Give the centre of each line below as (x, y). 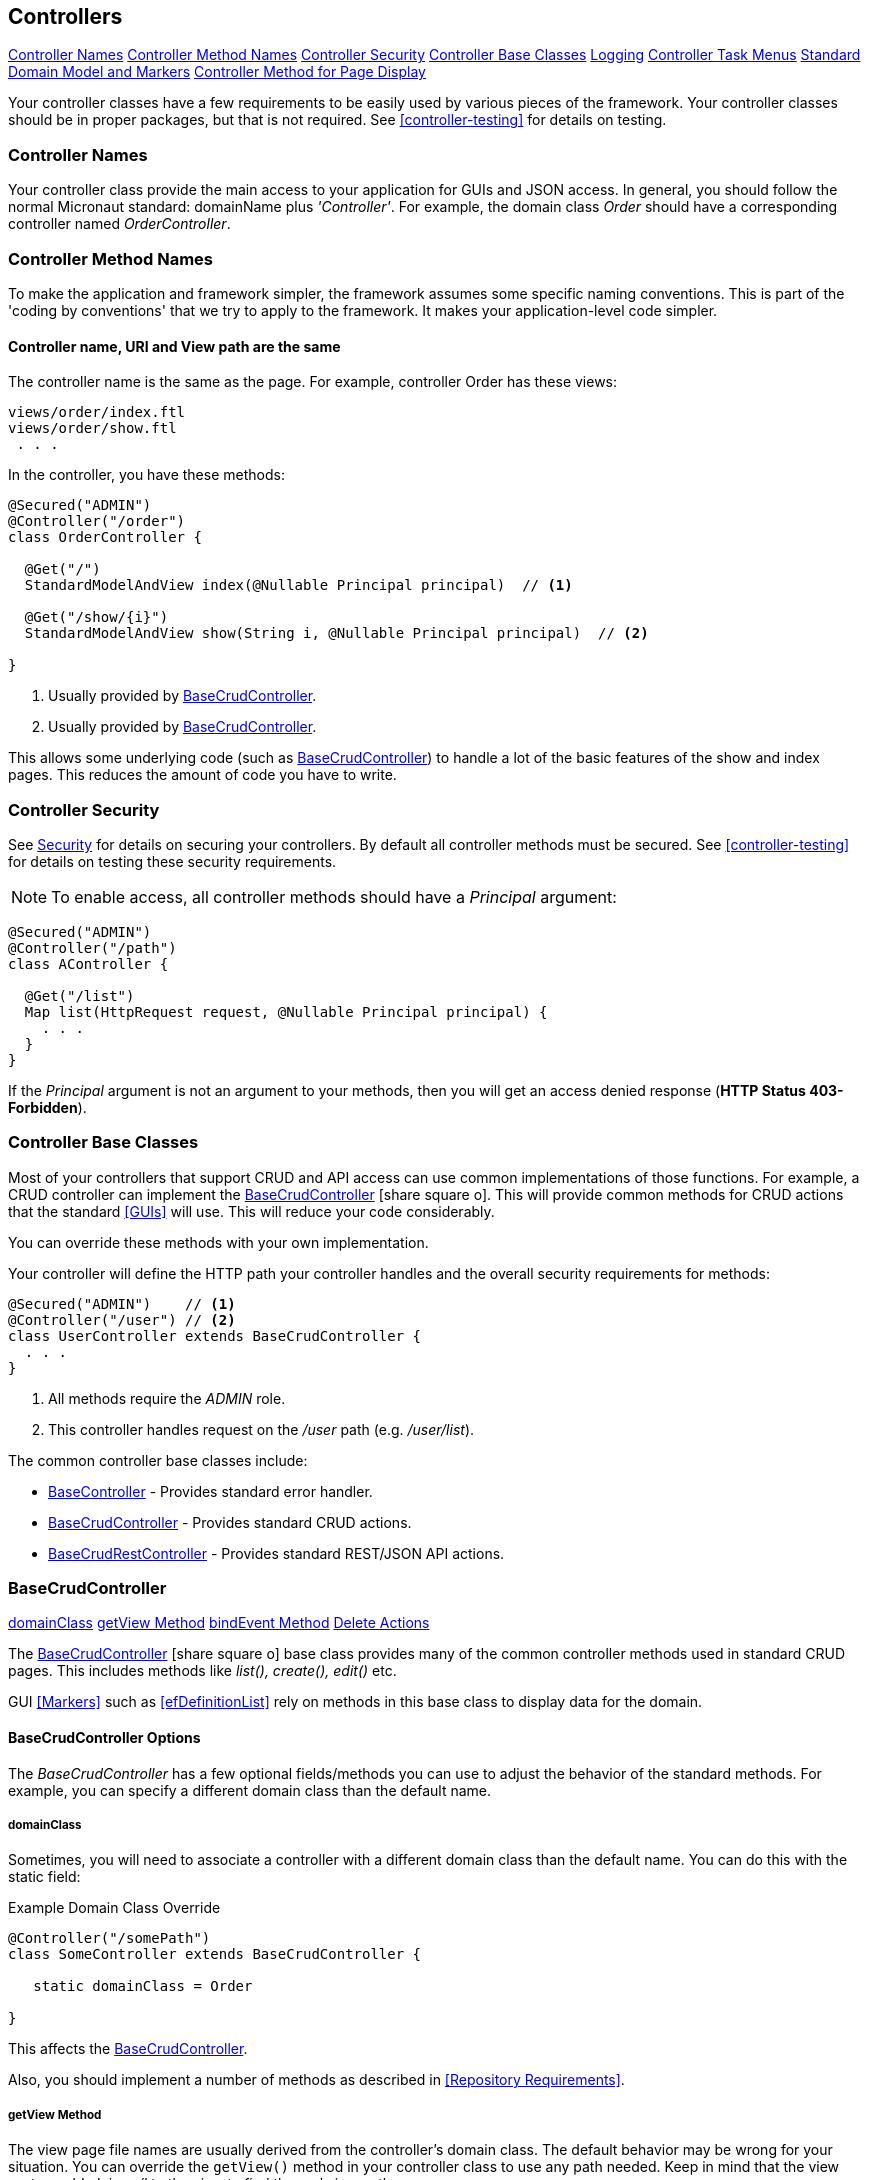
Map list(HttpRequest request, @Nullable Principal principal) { (286, 1011)
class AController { (88, 963)
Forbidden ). (47, 1107)
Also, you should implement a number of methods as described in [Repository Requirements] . (316, 2080)
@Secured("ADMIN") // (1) (122, 1303)
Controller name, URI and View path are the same (174, 346)
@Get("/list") (79, 995)
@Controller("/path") (92, 947)
